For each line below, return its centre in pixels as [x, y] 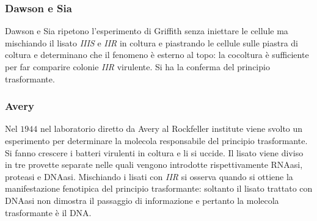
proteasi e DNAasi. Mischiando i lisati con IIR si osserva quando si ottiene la [149, 176]
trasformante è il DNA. [48, 212]
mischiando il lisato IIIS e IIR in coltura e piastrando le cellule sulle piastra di [151, 42]
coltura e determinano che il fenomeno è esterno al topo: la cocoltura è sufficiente [157, 55]
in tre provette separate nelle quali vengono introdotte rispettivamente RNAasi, [154, 165]
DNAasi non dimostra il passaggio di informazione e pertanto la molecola [142, 200]
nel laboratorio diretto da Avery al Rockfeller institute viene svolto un [171, 129]
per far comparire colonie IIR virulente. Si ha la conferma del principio [137, 67]
